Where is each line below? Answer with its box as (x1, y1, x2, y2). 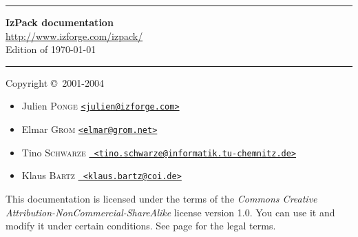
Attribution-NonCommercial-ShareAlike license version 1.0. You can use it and (6, 205, 335, 219)
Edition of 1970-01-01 (6, 42, 96, 56)
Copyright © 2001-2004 (6, 75, 104, 90)
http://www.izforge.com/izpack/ (6, 28, 143, 43)
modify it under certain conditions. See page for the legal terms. (6, 218, 276, 233)
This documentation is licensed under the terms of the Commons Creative (6, 192, 317, 205)
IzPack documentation (6, 15, 114, 29)
